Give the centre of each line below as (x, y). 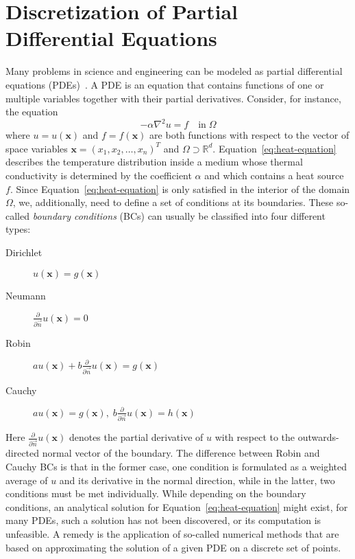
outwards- (318, 437)
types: (18, 229)
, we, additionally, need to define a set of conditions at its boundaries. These (173, 202)
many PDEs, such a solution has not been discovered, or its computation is (163, 520)
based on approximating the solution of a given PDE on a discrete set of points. (173, 547)
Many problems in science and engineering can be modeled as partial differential (174, 71)
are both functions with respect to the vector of (249, 135)
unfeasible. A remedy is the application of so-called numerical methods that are (172, 533)
